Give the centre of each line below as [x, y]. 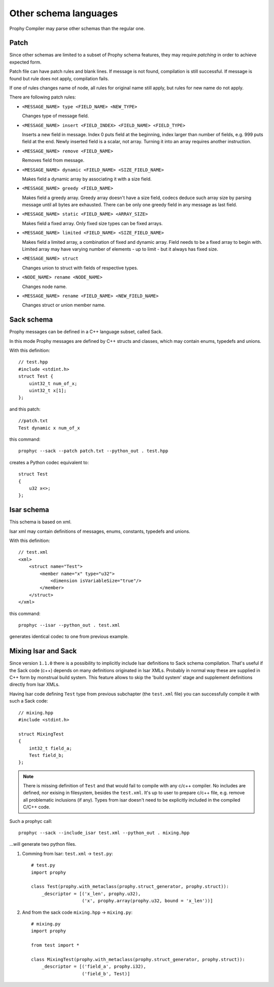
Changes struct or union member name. [64, 305]
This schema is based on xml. [41, 522]
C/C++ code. [37, 807]
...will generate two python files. [43, 844]
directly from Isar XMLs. [35, 684]
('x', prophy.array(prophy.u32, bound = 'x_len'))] [147, 901]
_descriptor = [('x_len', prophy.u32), [91, 894]
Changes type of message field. [56, 116]
